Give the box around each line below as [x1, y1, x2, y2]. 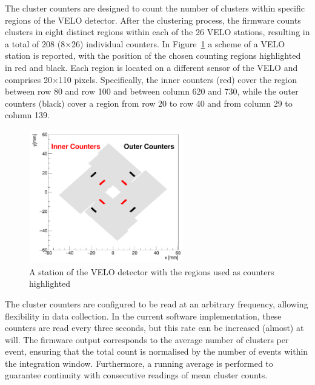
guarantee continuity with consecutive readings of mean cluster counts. [5, 369, 268, 381]
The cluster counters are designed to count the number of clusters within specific [5, 2, 305, 14]
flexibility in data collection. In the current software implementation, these [5, 309, 282, 322]
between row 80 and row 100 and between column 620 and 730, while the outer [5, 85, 299, 98]
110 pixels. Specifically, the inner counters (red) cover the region [58, 73, 297, 85]
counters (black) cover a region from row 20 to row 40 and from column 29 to [5, 96, 293, 109]
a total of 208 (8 [5, 37, 65, 50]
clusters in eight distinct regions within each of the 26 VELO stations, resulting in [5, 25, 310, 38]
